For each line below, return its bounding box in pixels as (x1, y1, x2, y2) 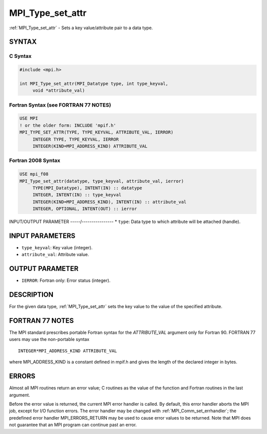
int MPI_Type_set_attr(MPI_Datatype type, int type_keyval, (19, 81, 169, 86)
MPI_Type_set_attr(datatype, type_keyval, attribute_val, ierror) (19, 178, 184, 184)
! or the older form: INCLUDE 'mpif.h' (19, 122, 116, 128)
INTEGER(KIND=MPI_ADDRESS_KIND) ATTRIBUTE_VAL (32, 143, 148, 149)
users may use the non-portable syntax (9, 336, 89, 342)
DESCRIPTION (9, 290, 54, 299)
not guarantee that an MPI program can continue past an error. (9, 422, 137, 428)
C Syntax (9, 53, 32, 59)
